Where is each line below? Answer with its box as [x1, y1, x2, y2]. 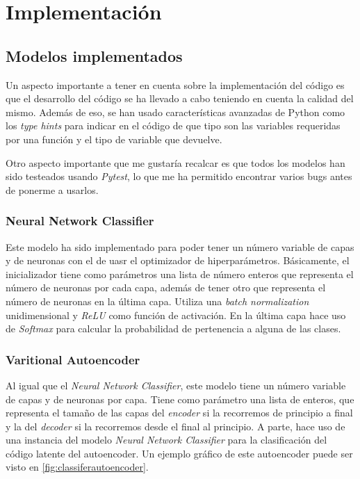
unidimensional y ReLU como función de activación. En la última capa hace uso [6, 307, 346, 322]
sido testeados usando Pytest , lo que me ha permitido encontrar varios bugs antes [6, 169, 352, 184]
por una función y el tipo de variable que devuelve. [6, 131, 222, 146]
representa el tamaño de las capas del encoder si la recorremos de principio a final [6, 405, 353, 420]
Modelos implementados [6, 44, 183, 66]
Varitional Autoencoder [6, 350, 140, 368]
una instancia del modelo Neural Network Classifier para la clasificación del [6, 432, 327, 447]
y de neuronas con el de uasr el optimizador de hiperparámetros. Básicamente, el [6, 253, 350, 268]
